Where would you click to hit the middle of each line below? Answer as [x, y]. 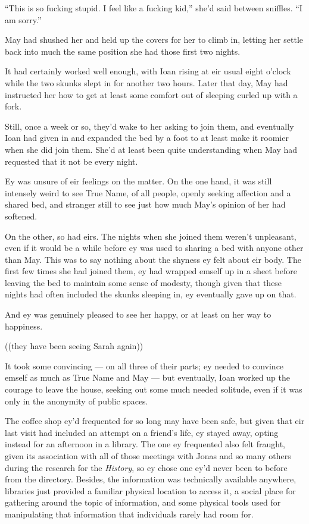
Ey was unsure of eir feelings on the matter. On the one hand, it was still [138, 181]
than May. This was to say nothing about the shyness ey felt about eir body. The [153, 259]
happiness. [24, 326]
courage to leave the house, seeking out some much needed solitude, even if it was [154, 389]
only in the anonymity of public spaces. [77, 401]
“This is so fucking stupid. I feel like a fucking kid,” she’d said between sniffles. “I [154, 8]
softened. [21, 216]
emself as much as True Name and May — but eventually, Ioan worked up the [147, 377]
